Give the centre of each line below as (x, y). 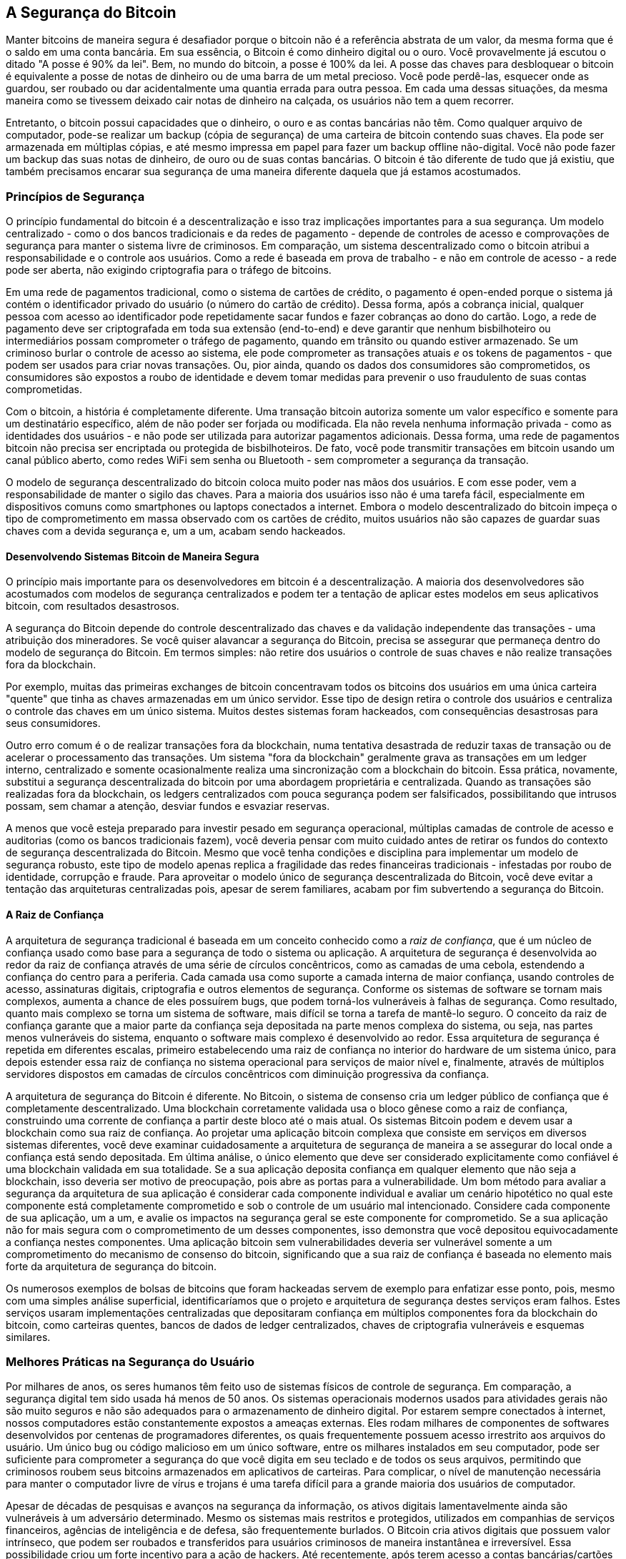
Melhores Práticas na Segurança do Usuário (130, 1361)
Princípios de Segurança (75, 196)
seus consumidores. (53, 723)
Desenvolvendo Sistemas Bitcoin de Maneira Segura (133, 556)
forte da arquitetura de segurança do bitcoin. (111, 1266)
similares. (28, 1337)
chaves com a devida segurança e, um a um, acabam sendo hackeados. (176, 531)
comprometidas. (44, 390)
